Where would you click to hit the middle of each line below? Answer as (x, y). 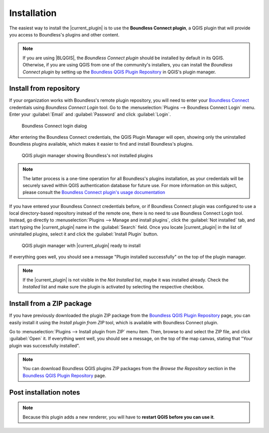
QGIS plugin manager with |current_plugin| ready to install (81, 245)
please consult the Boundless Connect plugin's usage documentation (94, 193)
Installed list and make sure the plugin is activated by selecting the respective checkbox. (113, 287)
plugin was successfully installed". (45, 345)
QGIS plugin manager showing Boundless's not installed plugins (87, 155)
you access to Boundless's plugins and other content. (64, 34)
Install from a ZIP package (51, 304)
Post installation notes (45, 392)
